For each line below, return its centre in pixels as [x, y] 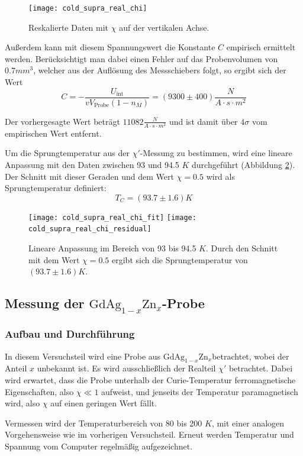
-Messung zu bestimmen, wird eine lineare [216, 153]
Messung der [45, 303]
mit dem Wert [54, 259]
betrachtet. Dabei [261, 368]
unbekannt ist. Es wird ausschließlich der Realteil [126, 368]
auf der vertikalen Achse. [164, 27]
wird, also [22, 403]
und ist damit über [203, 121]
